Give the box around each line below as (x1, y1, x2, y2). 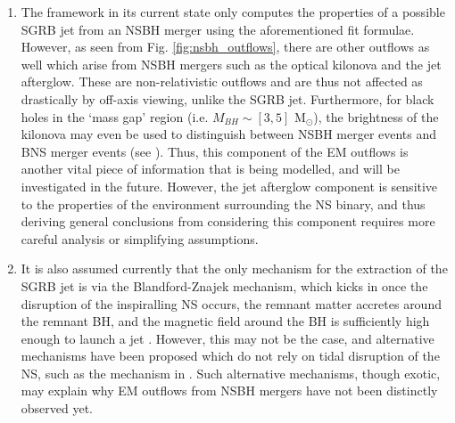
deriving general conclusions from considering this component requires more (21, 212, 435, 231)
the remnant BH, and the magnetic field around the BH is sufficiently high (21, 312, 430, 330)
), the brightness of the (313, 107, 439, 126)
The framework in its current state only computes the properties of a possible (21, 3, 445, 20)
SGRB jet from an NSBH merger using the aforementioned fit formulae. (21, 20, 415, 38)
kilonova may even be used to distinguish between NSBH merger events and (21, 125, 437, 143)
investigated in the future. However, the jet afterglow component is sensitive (21, 176, 438, 195)
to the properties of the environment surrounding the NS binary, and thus (21, 194, 426, 213)
